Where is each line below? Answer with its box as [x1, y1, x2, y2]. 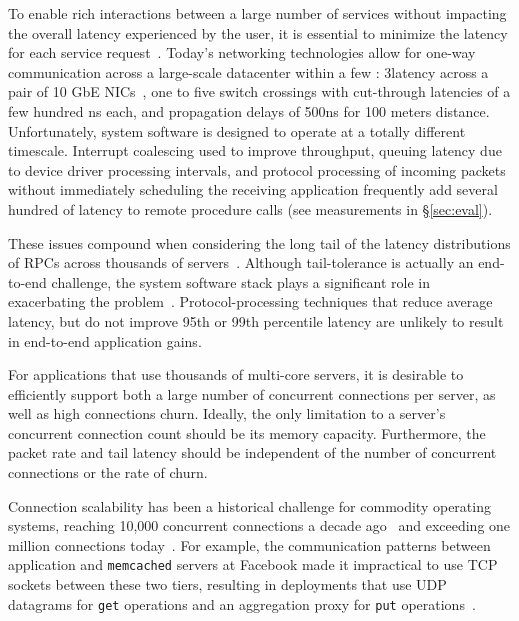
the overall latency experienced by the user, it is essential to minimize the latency [8, 22, 508, 43]
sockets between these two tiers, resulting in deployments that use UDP [8, 574, 447, 595]
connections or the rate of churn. [8, 462, 208, 483]
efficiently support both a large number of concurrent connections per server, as [8, 383, 496, 404]
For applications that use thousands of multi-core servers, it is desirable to [8, 364, 464, 385]
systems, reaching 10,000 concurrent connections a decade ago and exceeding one [8, 515, 511, 536]
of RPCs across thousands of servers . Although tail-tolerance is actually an [8, 252, 474, 273]
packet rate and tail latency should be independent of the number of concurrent [8, 442, 497, 463]
